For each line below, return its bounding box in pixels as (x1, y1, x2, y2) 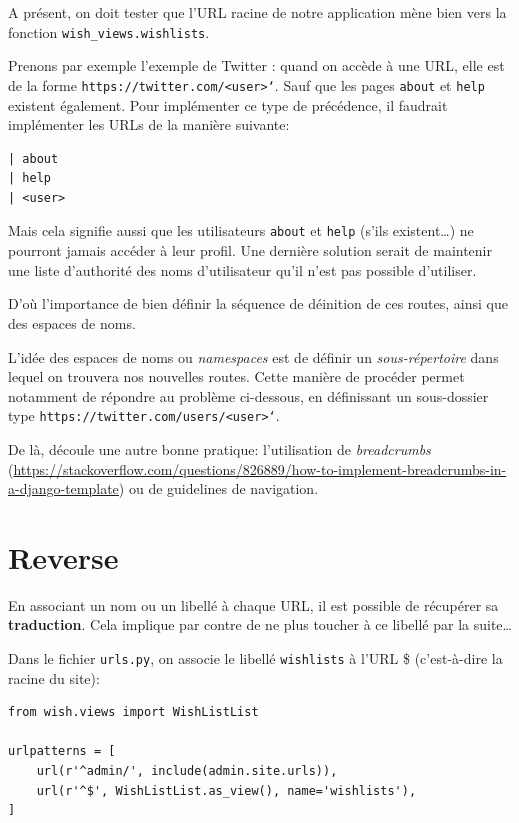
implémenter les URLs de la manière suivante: (8, 114, 290, 135)
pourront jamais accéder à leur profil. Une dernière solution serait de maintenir (8, 240, 492, 261)
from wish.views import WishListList (8, 705, 259, 720)
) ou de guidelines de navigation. (118, 478, 319, 499)
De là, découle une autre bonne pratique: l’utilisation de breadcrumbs (8, 438, 431, 459)
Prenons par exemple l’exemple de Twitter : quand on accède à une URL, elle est (8, 55, 505, 76)
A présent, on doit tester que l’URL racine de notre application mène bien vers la (8, 2, 507, 22)
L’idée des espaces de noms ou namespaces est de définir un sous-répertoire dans (8, 346, 499, 367)
